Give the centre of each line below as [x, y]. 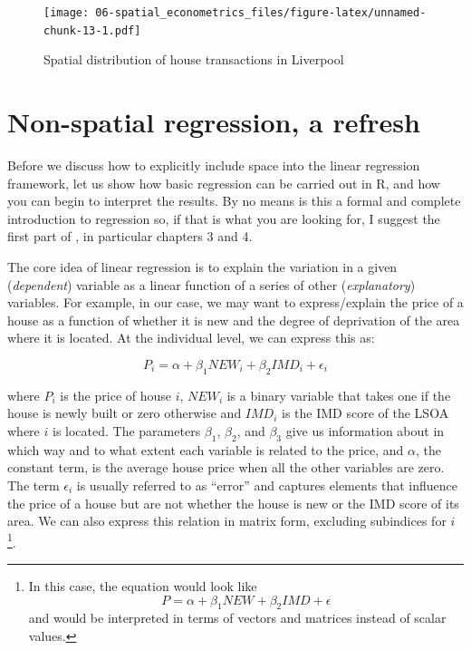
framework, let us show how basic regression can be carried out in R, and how [224, 183]
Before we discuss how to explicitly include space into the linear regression [214, 165]
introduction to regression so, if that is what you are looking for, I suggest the [224, 218]
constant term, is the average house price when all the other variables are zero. [226, 467]
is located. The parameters [126, 430]
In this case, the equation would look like [143, 585]
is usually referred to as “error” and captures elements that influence [267, 485]
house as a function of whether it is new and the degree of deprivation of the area [234, 320]
